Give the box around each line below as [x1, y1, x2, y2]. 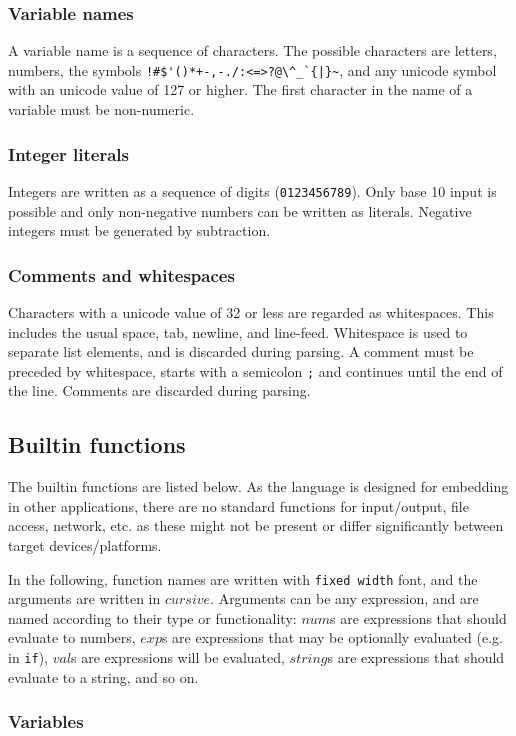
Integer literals [8, 141, 129, 166]
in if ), [8, 646, 49, 667]
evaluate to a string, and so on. [8, 666, 199, 687]
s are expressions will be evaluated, [71, 646, 285, 667]
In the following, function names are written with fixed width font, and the [8, 568, 478, 589]
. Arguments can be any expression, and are [210, 588, 479, 609]
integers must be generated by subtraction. [8, 220, 271, 241]
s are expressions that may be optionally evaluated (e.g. [161, 627, 503, 648]
